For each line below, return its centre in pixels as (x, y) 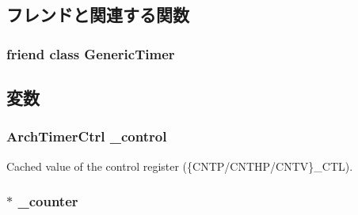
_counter (48, 201)
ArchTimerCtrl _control (87, 136)
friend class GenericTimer (91, 53)
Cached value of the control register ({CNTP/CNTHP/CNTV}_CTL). (180, 166)
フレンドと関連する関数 (98, 15)
